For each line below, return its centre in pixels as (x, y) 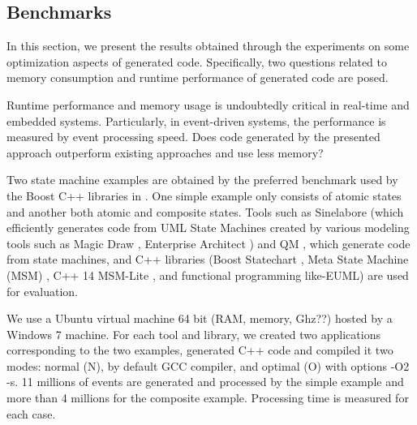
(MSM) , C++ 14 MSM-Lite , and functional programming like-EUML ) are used (208, 275)
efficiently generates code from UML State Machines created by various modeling (208, 228)
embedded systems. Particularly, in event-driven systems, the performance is (196, 120)
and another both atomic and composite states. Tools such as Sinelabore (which (205, 211)
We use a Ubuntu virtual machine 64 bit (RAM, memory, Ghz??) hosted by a (200, 318)
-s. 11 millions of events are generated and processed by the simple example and (205, 382)
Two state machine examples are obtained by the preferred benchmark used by (202, 180)
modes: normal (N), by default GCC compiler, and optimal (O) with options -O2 (208, 365)
